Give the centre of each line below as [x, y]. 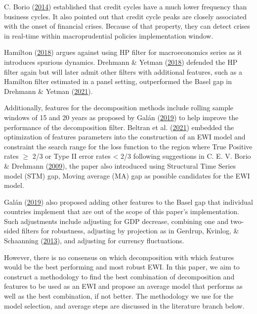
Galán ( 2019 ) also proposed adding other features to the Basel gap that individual [128, 202]
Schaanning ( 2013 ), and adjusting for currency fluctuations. [94, 241]
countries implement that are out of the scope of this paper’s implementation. [122, 211]
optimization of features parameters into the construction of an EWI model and [125, 137]
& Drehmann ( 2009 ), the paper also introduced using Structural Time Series [120, 165]
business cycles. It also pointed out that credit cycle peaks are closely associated [126, 16]
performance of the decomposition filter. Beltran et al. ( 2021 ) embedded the [119, 127]
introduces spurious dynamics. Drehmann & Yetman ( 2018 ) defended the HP [121, 62]
